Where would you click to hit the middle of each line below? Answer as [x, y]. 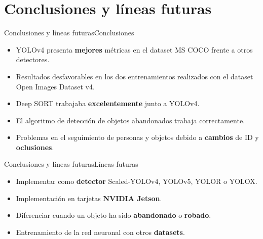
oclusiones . [35, 147]
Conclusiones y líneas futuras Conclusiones [69, 33]
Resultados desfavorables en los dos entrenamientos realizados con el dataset [135, 76]
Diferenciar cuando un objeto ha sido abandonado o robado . [114, 215]
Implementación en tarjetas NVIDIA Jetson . [89, 198]
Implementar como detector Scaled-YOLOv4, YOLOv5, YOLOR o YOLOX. [137, 181]
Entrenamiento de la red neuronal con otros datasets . [100, 232]
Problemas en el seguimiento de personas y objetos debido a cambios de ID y [137, 137]
